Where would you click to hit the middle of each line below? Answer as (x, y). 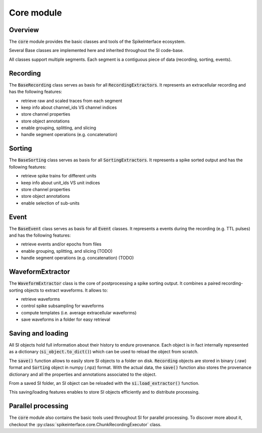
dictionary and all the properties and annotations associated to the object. (83, 374)
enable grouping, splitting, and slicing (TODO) (67, 251)
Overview (24, 30)
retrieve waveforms (41, 299)
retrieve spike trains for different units (59, 176)
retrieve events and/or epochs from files (61, 244)
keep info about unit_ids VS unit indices (61, 183)
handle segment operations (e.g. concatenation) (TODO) (78, 258)
